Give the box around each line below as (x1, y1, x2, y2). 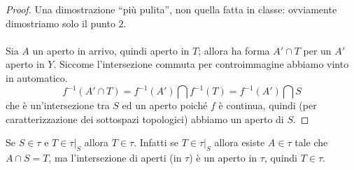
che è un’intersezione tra (6, 98, 110, 113)
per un (303, 43, 332, 57)
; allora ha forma (198, 43, 270, 57)
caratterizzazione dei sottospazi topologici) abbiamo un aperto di (6, 111, 284, 126)
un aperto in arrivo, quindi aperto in (32, 43, 190, 57)
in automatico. (6, 70, 68, 85)
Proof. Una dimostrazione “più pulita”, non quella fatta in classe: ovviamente (6, 2, 337, 16)
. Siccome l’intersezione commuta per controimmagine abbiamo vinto (53, 57, 349, 71)
